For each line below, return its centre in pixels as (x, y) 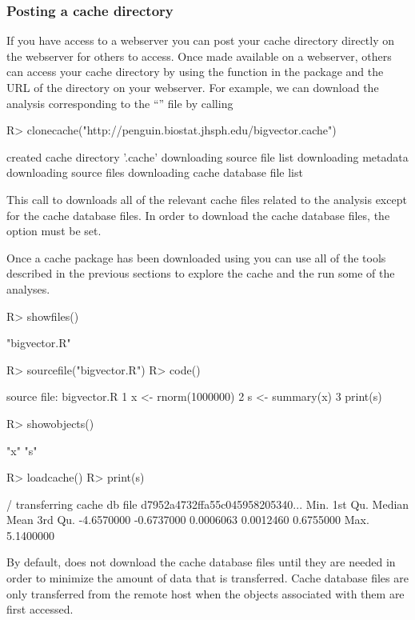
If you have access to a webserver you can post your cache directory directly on (201, 40)
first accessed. (40, 609)
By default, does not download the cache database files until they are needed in (201, 562)
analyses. (28, 288)
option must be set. (54, 231)
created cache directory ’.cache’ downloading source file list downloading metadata (207, 156)
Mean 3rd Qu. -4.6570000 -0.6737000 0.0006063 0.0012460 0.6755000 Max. (188, 520)
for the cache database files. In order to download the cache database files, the (198, 215)
